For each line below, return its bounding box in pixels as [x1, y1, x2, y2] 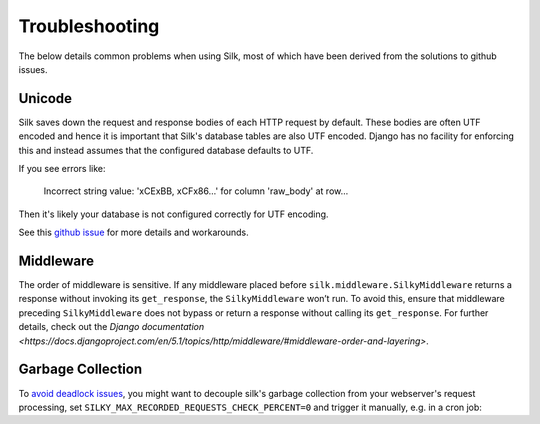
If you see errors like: [18, 163, 106, 175]
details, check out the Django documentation [18, 321, 205, 333]
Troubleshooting [18, 15, 160, 37]
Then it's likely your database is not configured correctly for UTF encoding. [18, 208, 329, 220]
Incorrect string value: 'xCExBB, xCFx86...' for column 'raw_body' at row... [43, 185, 349, 197]
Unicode [18, 90, 73, 107]
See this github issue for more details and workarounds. [18, 226, 249, 239]
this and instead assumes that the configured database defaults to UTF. [18, 144, 314, 156]
